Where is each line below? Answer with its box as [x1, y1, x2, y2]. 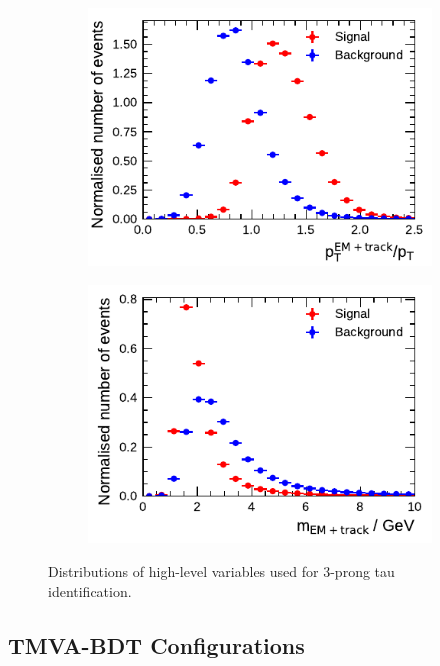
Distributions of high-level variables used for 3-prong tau [48, 560, 395, 581]
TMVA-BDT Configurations [8, 629, 305, 660]
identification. [48, 580, 132, 601]
